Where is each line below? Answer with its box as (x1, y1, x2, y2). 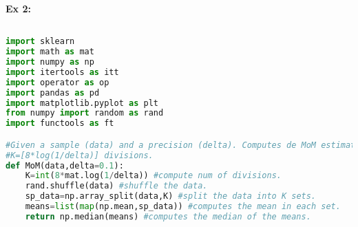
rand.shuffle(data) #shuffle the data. (25, 181, 208, 191)
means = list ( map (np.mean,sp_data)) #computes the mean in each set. (25, 202, 341, 212)
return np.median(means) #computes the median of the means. (25, 211, 311, 221)
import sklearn (6, 36, 75, 47)
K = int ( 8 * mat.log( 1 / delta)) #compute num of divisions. (25, 171, 282, 181)
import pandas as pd (6, 87, 100, 98)
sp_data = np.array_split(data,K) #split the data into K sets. (25, 191, 317, 202)
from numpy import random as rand (6, 108, 164, 118)
